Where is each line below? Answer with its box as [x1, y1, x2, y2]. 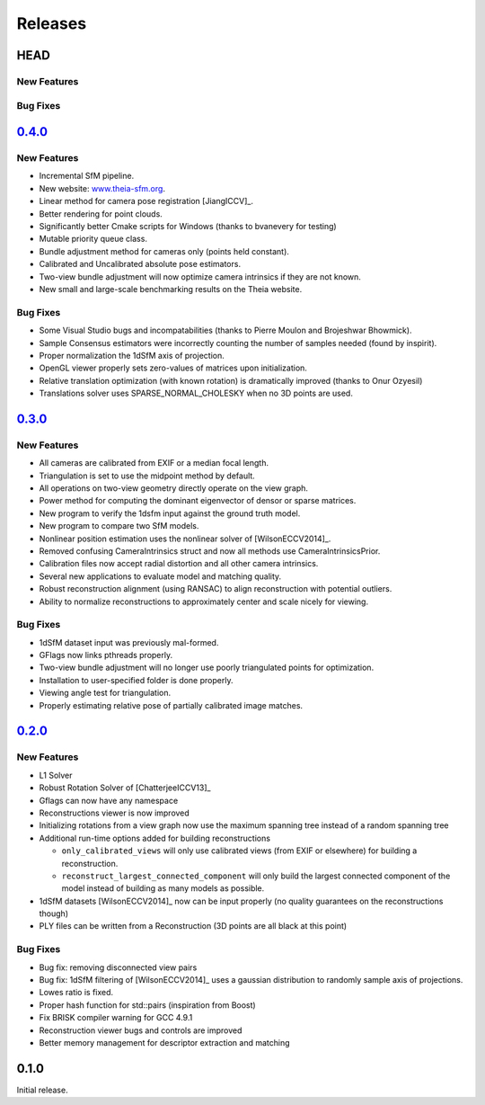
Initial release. [16, 1084, 68, 1095]
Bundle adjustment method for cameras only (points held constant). [39, 245, 289, 256]
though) [39, 908, 69, 919]
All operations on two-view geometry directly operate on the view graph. [39, 483, 309, 494]
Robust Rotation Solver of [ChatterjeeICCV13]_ [39, 782, 211, 793]
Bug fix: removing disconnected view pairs [39, 962, 198, 973]
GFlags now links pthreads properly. [39, 650, 173, 661]
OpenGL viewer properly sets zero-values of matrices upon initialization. [39, 362, 307, 373]
